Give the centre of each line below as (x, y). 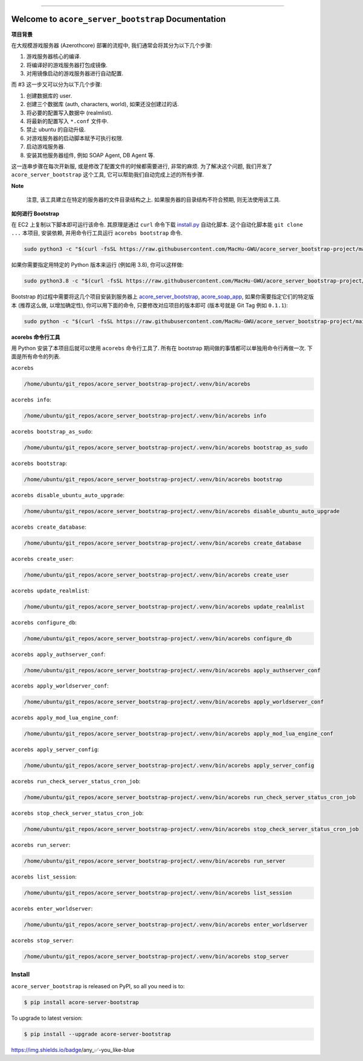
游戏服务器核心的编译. (54, 56)
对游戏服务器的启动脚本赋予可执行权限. (75, 138)
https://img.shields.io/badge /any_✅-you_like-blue (73, 1049)
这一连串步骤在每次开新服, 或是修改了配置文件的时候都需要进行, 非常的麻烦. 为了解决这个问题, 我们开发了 (142, 166)
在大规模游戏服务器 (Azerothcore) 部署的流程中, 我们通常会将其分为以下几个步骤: (112, 45)
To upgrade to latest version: (47, 1018)
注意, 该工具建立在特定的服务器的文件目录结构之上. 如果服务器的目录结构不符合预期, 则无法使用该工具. (153, 199)
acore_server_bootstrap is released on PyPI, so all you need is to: (98, 986)
